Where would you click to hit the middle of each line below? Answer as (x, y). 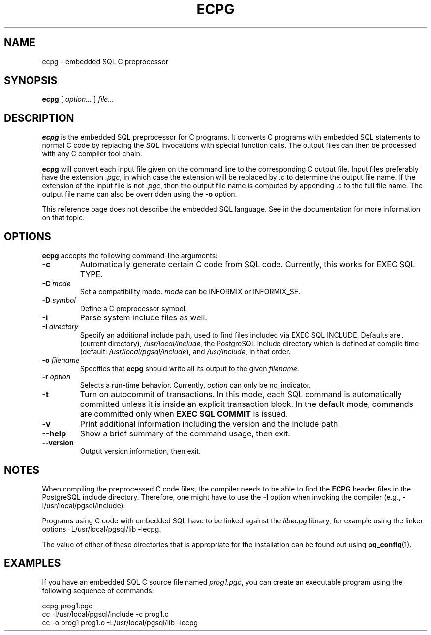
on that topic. (63, 218)
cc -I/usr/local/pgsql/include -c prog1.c (105, 614)
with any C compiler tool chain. (92, 154)
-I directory (60, 327)
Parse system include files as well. (143, 318)
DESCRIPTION (39, 118)
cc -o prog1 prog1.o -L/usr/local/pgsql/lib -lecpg (120, 622)
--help (54, 434)
